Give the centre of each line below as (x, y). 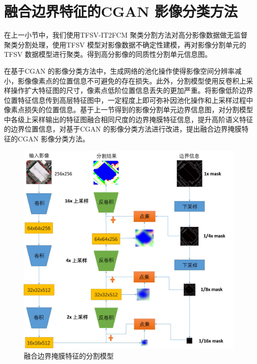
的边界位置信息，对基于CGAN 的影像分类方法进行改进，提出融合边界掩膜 (123, 129)
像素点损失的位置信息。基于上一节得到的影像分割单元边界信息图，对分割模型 (128, 110)
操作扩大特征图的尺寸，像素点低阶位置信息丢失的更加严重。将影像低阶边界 (132, 90)
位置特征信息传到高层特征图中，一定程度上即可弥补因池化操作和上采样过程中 (128, 100)
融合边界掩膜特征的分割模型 (69, 355)
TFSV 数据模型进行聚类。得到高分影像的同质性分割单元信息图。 (108, 54)
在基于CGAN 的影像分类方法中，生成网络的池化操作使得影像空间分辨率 (119, 70)
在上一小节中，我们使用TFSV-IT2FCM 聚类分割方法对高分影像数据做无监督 (126, 35)
